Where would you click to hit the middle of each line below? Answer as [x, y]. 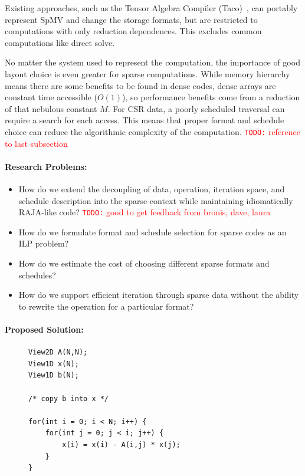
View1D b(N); [54, 375]
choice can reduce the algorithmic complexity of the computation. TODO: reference [153, 131]
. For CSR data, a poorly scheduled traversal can [196, 108]
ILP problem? [44, 243]
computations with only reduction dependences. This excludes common [133, 31]
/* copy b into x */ [69, 398]
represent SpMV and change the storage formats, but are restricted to [131, 19]
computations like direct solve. [60, 42]
